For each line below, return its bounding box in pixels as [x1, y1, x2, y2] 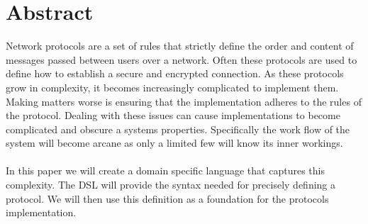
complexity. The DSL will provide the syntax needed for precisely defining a [6, 177, 336, 192]
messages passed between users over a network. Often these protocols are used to [6, 52, 357, 67]
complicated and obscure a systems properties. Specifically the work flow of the [6, 121, 350, 136]
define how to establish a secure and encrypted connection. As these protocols [6, 66, 344, 81]
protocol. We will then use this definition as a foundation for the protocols [6, 191, 329, 206]
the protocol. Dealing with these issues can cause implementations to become [6, 108, 340, 123]
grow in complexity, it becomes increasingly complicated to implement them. [6, 79, 339, 94]
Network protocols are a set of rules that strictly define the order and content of [6, 38, 354, 53]
